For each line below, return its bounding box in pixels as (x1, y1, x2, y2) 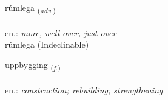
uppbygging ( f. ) (5, 58, 61, 72)
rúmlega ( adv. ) (5, 1, 56, 15)
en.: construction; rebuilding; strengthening (5, 83, 163, 96)
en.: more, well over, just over (5, 26, 116, 39)
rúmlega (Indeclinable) (5, 38, 89, 51)
